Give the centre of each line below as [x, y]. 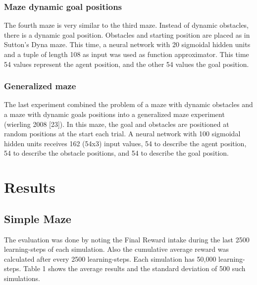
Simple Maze [38, 218]
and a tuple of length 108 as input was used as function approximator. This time [127, 54]
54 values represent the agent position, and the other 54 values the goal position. [127, 64]
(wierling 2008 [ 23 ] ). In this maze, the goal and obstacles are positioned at [117, 124]
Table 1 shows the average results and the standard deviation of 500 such [134, 268]
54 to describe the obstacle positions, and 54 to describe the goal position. [116, 153]
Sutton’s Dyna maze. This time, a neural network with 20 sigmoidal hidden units [127, 44]
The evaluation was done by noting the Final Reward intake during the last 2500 [127, 239]
